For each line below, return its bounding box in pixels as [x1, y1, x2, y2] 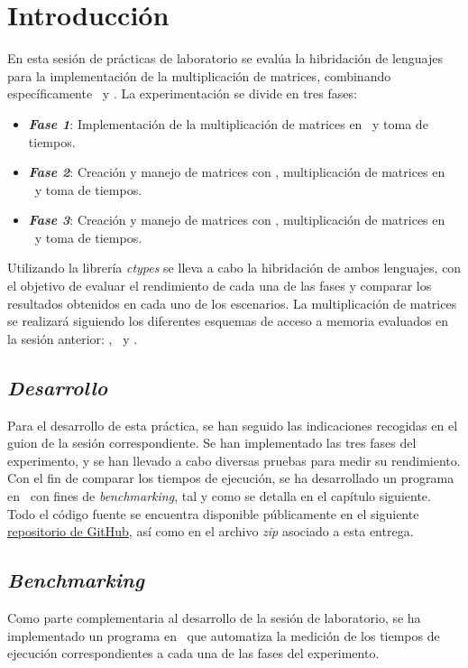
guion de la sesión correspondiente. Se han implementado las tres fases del [7, 433, 417, 452]
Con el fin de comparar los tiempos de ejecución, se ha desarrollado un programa [7, 469, 454, 487]
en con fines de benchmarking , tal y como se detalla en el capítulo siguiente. [7, 487, 431, 506]
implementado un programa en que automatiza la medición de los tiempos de [7, 626, 440, 645]
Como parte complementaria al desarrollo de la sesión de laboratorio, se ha [7, 608, 421, 626]
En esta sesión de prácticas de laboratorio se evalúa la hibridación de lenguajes [7, 49, 444, 68]
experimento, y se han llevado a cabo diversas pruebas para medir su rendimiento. [7, 450, 461, 469]
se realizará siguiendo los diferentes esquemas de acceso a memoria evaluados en [7, 311, 449, 330]
